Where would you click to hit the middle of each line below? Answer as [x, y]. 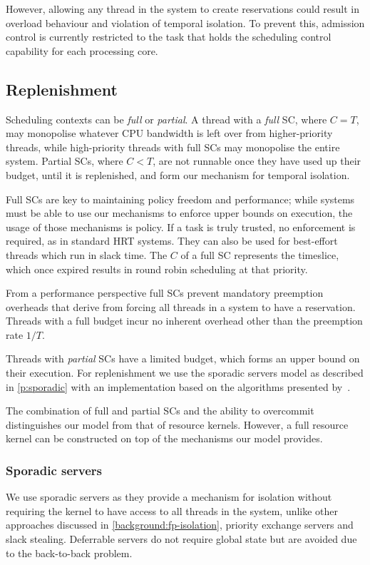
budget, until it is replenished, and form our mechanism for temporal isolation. [178, 174]
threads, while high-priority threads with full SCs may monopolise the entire [173, 147]
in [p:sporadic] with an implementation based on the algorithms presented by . [178, 386]
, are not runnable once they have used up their [257, 161]
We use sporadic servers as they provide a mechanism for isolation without [169, 497]
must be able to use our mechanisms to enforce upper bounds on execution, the [179, 213]
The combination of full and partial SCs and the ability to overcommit [160, 411]
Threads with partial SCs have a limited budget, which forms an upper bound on [183, 358]
